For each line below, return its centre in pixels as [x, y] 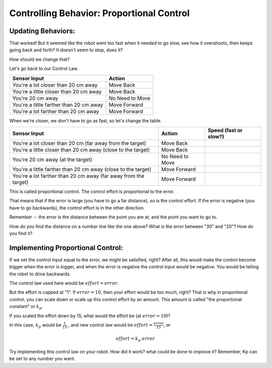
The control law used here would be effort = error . [64, 283]
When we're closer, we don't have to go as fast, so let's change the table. [86, 120]
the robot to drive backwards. [40, 274]
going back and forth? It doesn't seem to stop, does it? [66, 50]
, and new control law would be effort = [111, 325]
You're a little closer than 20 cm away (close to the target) [81, 150]
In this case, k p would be [35, 326]
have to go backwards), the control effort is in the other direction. [77, 208]
